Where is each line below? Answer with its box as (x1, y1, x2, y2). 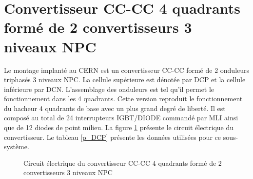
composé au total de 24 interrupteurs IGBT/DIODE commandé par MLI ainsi (4, 112, 238, 123)
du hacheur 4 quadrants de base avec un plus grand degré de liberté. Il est (4, 103, 226, 113)
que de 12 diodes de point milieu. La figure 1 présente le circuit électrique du (4, 122, 234, 133)
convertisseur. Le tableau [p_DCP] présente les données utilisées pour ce (4, 132, 221, 142)
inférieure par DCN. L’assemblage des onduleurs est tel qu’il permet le (4, 84, 214, 94)
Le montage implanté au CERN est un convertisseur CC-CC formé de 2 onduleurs (4, 65, 250, 75)
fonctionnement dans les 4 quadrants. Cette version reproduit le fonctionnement (4, 93, 243, 104)
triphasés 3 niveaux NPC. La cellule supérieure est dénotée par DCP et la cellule (4, 74, 246, 85)
